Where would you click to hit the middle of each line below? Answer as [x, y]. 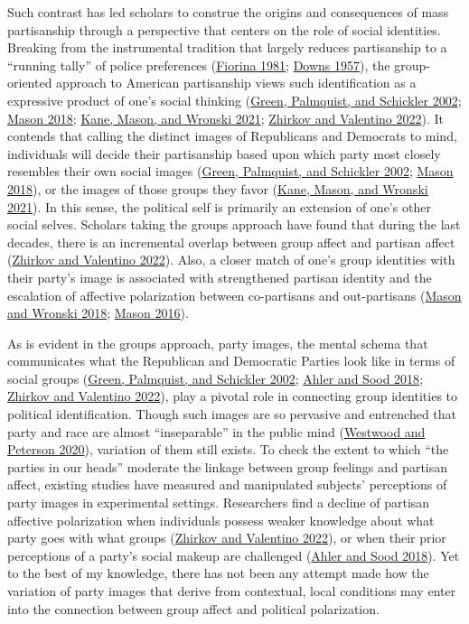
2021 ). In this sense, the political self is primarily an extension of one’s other [219, 206]
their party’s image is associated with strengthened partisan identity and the [220, 277]
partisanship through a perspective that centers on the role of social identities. [224, 29]
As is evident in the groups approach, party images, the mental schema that [218, 343]
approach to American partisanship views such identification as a [236, 83]
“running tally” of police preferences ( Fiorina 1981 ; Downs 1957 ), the [199, 65]
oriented [30, 83]
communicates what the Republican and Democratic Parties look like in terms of [231, 361]
